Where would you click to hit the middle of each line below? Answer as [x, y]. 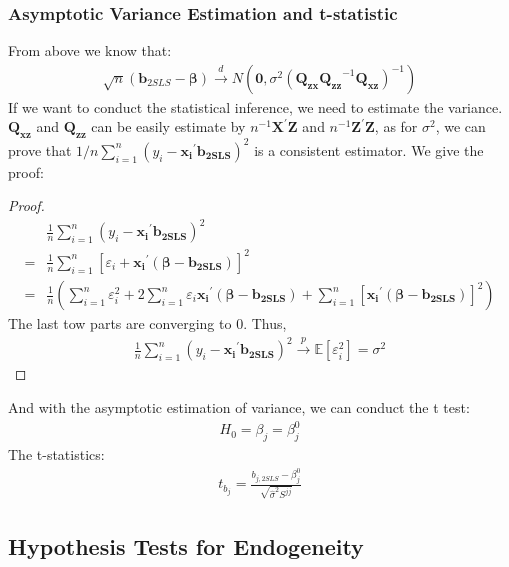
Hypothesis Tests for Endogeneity [186, 545]
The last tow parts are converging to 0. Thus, [147, 323]
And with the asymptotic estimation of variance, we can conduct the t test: [239, 407]
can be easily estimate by [168, 126]
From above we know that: [90, 50]
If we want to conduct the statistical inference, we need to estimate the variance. [255, 106]
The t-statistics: [56, 453]
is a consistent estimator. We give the [369, 149]
